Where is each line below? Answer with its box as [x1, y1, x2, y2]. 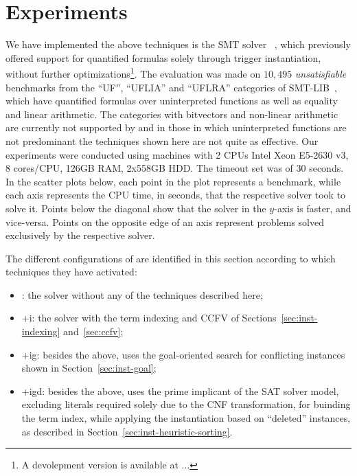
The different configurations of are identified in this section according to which [5, 251, 336, 265]
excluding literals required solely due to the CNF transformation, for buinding [21, 397, 351, 411]
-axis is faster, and [274, 201, 352, 215]
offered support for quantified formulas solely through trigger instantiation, [5, 50, 321, 65]
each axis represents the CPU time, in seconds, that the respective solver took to [5, 188, 346, 202]
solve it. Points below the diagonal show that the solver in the [5, 201, 266, 215]
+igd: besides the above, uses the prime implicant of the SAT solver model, [21, 383, 339, 398]
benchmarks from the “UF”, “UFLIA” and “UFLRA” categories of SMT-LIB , [5, 80, 337, 94]
